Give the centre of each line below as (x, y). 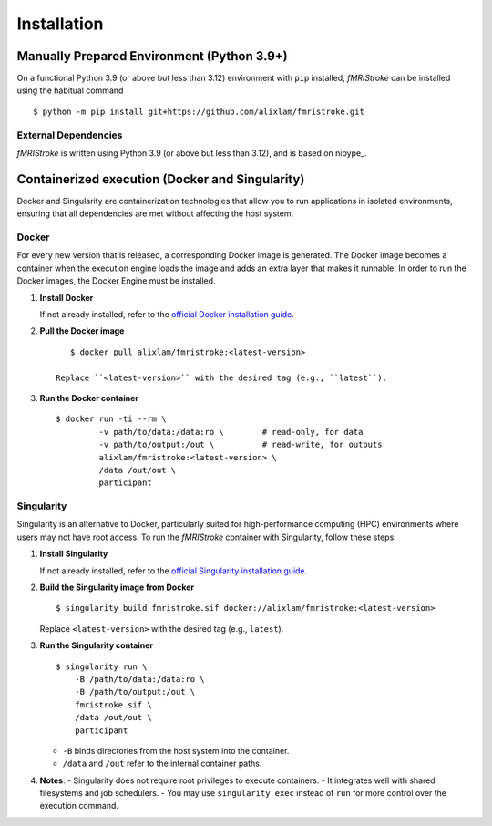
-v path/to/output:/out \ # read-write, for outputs (241, 445)
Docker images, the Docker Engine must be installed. (116, 281)
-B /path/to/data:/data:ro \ (139, 679)
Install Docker (67, 297)
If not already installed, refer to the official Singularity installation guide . (174, 571)
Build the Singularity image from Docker (117, 587)
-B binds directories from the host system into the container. (176, 750)
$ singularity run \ (102, 666)
